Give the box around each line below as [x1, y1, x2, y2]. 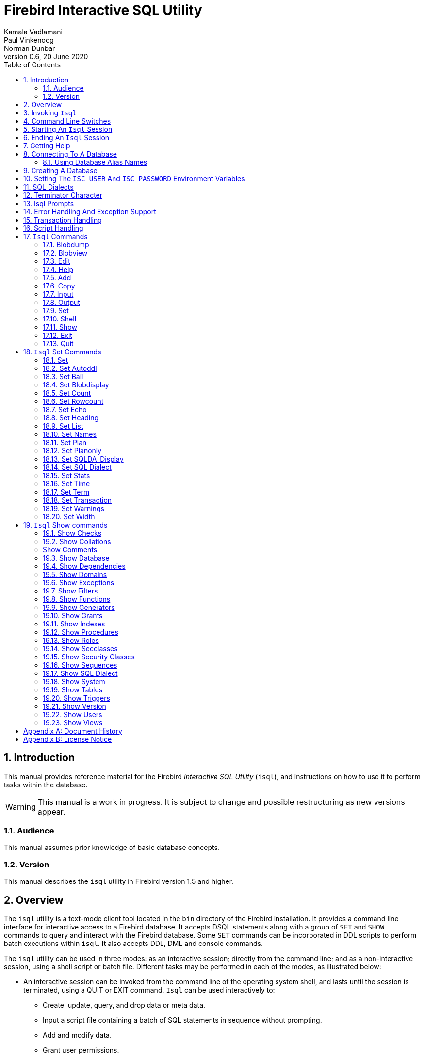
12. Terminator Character [23, 191, 103, 199]
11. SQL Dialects [23, 182, 74, 191]
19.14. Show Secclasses [43, 644, 118, 653]
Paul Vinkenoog [4, 35, 54, 44]
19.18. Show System [43, 677, 105, 686]
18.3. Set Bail [43, 372, 83, 381]
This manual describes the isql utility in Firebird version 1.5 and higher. [4, 877, 234, 886]
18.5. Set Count [43, 388, 91, 397]
